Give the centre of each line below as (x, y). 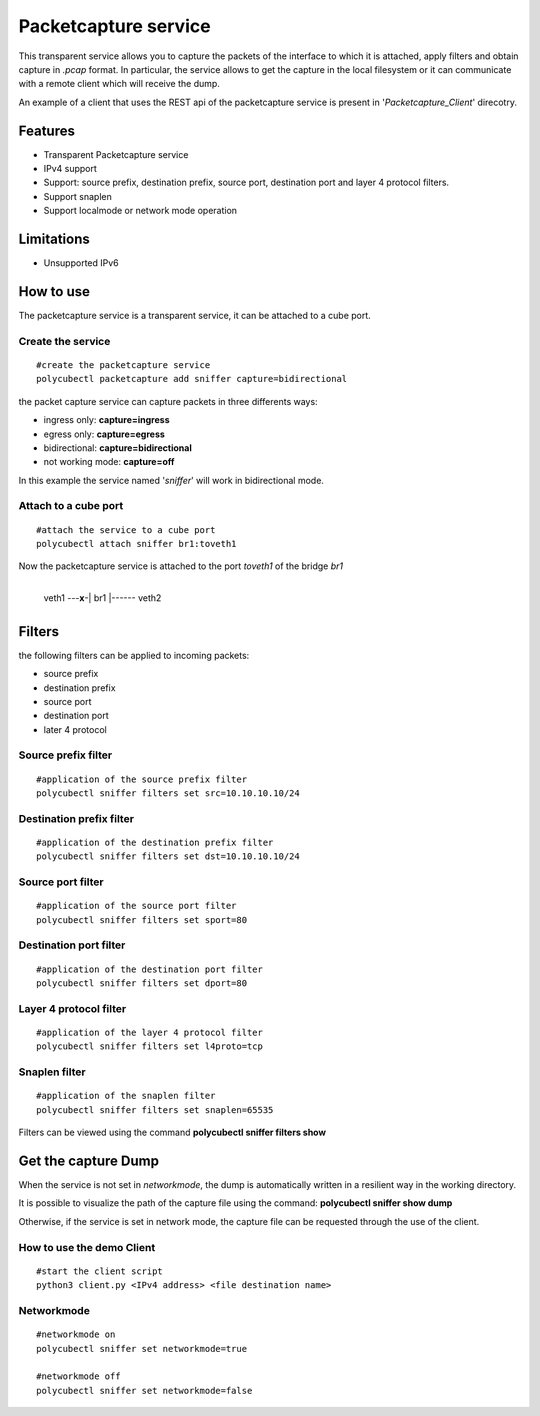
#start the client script (100, 1271)
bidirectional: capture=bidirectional (117, 447)
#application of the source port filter (136, 906)
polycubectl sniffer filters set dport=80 (142, 983)
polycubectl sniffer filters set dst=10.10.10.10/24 (168, 856)
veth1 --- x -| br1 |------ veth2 (102, 597)
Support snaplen (77, 196)
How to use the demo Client (87, 1247)
